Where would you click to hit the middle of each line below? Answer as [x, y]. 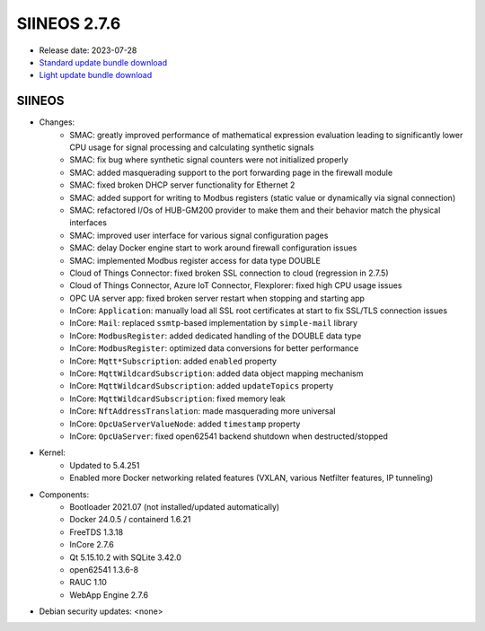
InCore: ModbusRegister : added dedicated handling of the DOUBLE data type [216, 336]
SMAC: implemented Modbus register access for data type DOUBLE [195, 260]
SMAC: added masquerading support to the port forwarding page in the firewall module [231, 172]
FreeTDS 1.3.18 [97, 532]
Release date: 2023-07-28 [88, 50]
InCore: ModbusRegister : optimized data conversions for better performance [214, 348]
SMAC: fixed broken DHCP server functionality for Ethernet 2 [182, 185]
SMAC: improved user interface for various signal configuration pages [199, 235]
